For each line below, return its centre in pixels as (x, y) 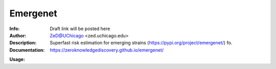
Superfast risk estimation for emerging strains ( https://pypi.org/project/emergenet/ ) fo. (141, 43)
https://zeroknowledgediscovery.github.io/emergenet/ (107, 50)
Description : (23, 43)
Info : (15, 29)
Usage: (17, 59)
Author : (18, 35)
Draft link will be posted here (80, 29)
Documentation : (27, 50)
